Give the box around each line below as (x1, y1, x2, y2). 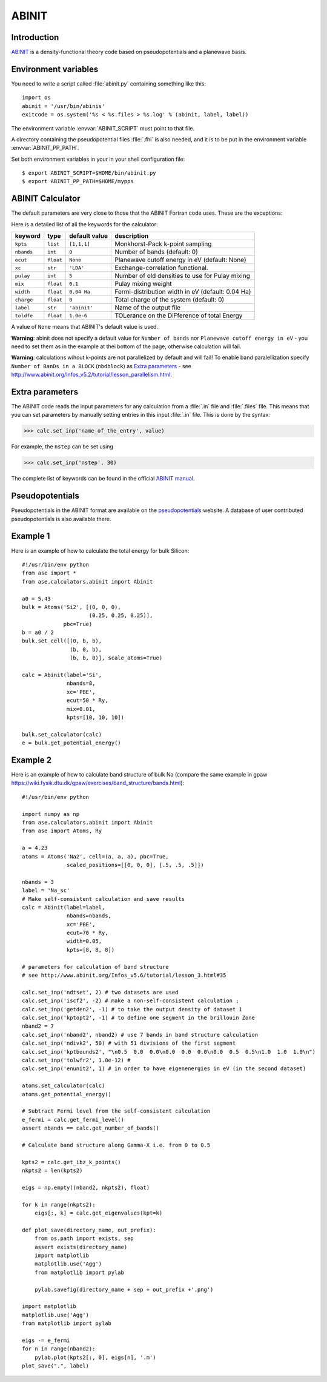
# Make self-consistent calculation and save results (22, 895, 185, 902)
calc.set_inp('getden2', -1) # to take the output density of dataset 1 (22, 1006, 242, 1013)
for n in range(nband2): (22, 1346, 96, 1352)
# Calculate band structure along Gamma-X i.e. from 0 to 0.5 (22, 1141, 211, 1148)
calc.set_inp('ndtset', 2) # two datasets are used (22, 989, 179, 996)
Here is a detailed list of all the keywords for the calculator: (11, 220, 158, 228)
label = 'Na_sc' (22, 887, 70, 894)
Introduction (11, 32, 59, 42)
